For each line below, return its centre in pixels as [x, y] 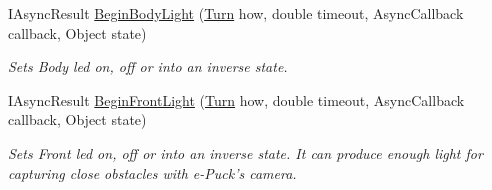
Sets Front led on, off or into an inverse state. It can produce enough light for [245, 152]
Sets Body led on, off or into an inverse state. [148, 66]
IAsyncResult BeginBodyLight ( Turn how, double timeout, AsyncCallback [236, 13]
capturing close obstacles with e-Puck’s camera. [152, 172]
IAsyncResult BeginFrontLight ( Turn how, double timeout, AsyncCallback [236, 99]
